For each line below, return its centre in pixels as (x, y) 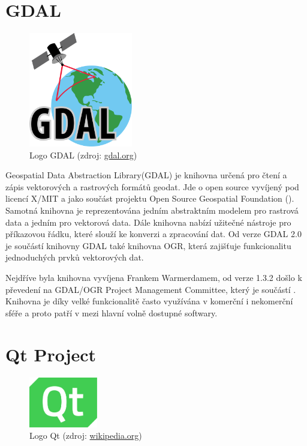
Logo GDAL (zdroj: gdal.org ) (83, 155)
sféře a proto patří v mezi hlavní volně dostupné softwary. (112, 312)
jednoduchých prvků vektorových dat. (75, 257)
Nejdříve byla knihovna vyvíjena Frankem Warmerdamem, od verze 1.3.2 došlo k (154, 278)
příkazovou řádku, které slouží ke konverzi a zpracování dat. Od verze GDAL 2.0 (153, 234)
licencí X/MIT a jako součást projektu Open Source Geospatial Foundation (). (150, 198)
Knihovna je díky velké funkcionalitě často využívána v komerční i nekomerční (149, 301)
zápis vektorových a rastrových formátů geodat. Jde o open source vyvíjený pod (152, 186)
